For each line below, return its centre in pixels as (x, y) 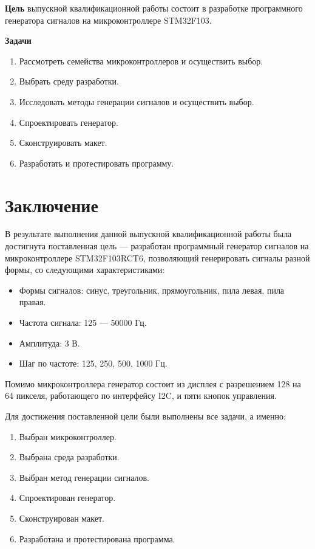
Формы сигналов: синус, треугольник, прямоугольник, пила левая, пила (152, 290)
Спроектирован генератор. (67, 498)
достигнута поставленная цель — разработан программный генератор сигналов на (157, 246)
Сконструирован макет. (62, 518)
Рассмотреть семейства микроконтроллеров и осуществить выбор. (141, 60)
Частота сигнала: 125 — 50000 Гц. (83, 323)
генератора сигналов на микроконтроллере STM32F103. (108, 20)
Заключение (52, 205)
